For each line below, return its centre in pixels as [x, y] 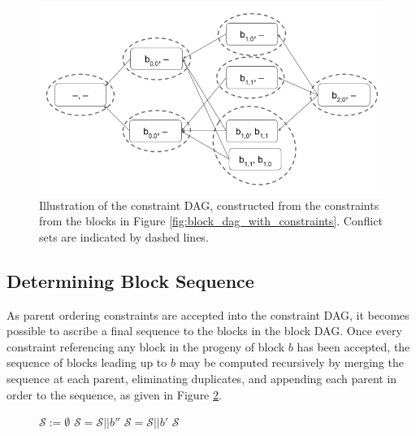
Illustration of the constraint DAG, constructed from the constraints [209, 205]
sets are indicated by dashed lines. [124, 236]
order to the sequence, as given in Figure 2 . [114, 394]
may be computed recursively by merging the [291, 362]
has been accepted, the [353, 346]
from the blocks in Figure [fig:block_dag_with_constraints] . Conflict [211, 221]
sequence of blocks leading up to [87, 362]
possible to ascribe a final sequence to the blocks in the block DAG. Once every [204, 331]
